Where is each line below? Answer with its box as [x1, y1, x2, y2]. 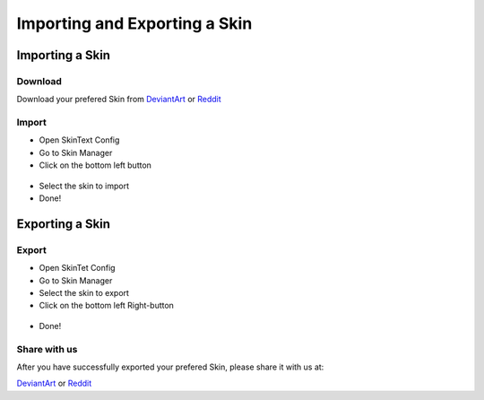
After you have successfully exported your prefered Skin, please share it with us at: [16, 361, 324, 372]
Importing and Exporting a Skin [16, 13, 253, 33]
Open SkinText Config [39, 135, 120, 145]
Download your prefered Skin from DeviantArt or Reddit [16, 94, 221, 105]
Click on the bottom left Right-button [39, 300, 175, 311]
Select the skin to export [39, 287, 130, 298]
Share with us [16, 343, 78, 355]
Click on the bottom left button [39, 160, 152, 170]
